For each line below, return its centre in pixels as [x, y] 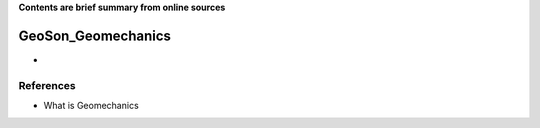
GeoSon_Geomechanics [95, 35]
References [47, 85]
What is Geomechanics [91, 106]
